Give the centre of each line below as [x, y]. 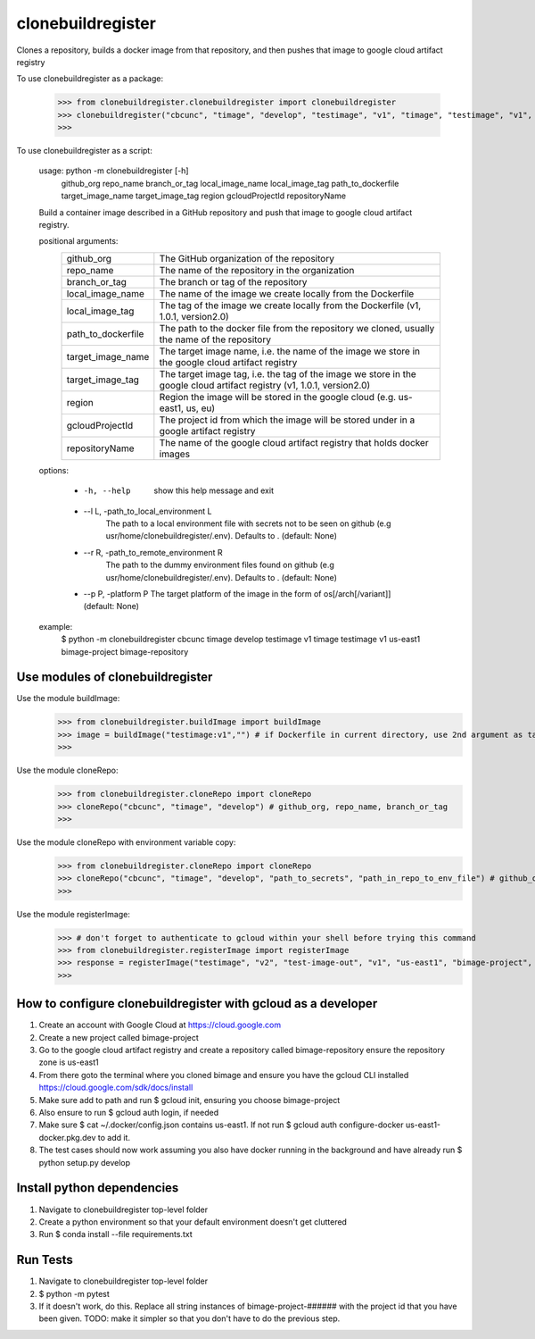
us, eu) [201, 408]
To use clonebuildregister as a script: [85, 151]
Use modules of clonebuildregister [115, 678]
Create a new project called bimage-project [119, 1037]
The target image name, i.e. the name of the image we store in [290, 351]
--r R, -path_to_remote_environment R [153, 552]
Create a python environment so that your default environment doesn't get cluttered [193, 1222]
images [175, 454]
